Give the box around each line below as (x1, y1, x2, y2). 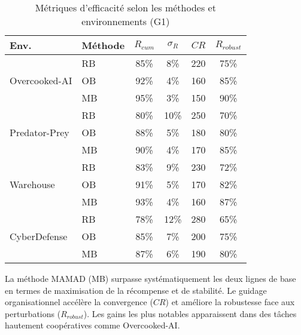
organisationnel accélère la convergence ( (5, 296, 153, 308)
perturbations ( (5, 307, 61, 319)
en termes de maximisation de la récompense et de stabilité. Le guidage (5, 284, 267, 296)
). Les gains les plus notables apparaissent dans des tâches (83, 307, 297, 319)
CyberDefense (10, 229, 68, 243)
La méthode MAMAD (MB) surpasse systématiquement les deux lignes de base (5, 272, 296, 284)
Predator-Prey (10, 125, 69, 139)
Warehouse (10, 177, 55, 191)
